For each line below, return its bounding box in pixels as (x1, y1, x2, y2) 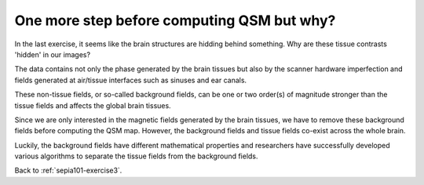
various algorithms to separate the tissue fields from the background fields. (14, 151, 258, 161)
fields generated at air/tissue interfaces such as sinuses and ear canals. (14, 75, 247, 85)
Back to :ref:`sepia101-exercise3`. (14, 165, 122, 176)
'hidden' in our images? (14, 49, 90, 59)
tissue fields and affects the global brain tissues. (14, 100, 172, 110)
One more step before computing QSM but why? (14, 12, 336, 29)
